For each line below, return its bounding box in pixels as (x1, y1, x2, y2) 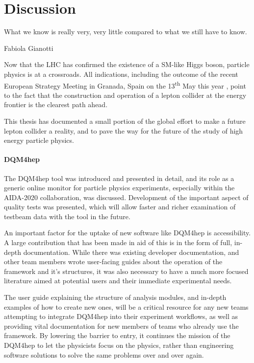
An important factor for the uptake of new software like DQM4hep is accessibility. (4, 227, 251, 238)
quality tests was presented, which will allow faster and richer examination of (4, 202, 236, 212)
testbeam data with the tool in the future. (4, 211, 130, 221)
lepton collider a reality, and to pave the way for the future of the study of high (4, 125, 243, 136)
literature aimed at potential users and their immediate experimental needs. (4, 275, 232, 286)
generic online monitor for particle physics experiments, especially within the (4, 182, 235, 193)
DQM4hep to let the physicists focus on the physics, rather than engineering (4, 340, 234, 350)
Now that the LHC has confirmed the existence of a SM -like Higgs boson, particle (4, 59, 250, 69)
